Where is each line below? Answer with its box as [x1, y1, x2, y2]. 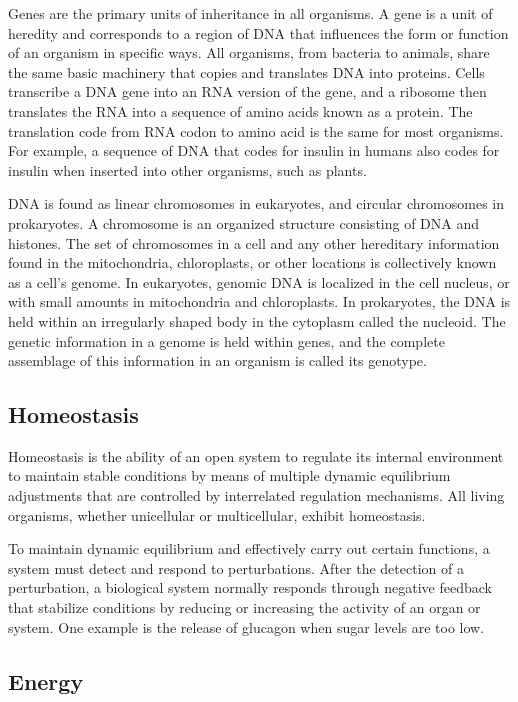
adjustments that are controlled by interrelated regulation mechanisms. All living [8, 485, 505, 506]
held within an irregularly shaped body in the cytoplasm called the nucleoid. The [8, 310, 506, 331]
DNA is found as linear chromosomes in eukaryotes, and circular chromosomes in [8, 193, 504, 214]
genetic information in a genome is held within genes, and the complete [8, 330, 445, 351]
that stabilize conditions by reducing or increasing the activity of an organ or [8, 597, 481, 618]
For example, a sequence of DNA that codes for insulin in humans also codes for [8, 140, 500, 161]
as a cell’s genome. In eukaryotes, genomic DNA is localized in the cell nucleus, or [8, 271, 510, 292]
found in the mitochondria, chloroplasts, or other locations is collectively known [8, 252, 497, 273]
